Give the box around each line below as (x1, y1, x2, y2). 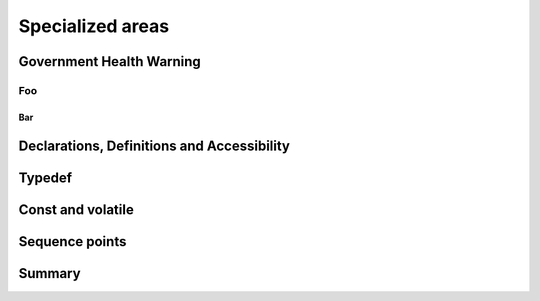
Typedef (18, 169, 73, 186)
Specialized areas (18, 15, 170, 37)
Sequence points (18, 233, 127, 250)
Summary (18, 265, 81, 282)
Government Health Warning (18, 53, 202, 70)
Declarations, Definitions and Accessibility (18, 137, 290, 154)
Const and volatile (18, 201, 134, 218)
